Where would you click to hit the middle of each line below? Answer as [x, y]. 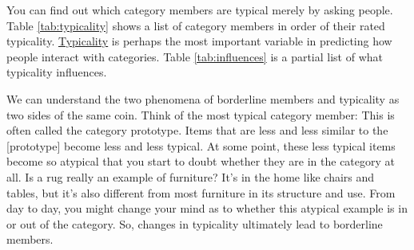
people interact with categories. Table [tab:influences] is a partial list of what [195, 56]
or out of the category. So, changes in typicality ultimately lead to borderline [195, 223]
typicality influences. [57, 72]
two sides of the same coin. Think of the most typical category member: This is [201, 114]
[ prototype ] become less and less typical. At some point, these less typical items [201, 145]
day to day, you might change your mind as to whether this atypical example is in [207, 208]
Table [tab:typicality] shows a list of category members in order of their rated [196, 25]
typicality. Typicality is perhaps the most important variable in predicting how [199, 41]
